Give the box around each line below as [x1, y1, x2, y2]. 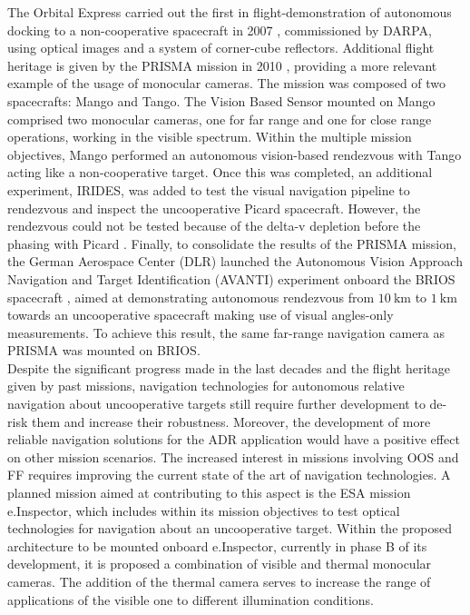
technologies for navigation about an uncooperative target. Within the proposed [7, 519, 452, 538]
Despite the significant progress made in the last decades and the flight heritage [7, 358, 451, 377]
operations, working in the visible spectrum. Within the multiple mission [7, 127, 412, 146]
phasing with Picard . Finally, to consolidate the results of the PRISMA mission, [7, 233, 456, 253]
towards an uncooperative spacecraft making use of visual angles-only [7, 305, 394, 324]
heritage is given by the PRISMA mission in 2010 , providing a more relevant [7, 55, 437, 74]
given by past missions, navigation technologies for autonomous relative [7, 376, 405, 395]
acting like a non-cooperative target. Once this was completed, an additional [7, 163, 433, 182]
